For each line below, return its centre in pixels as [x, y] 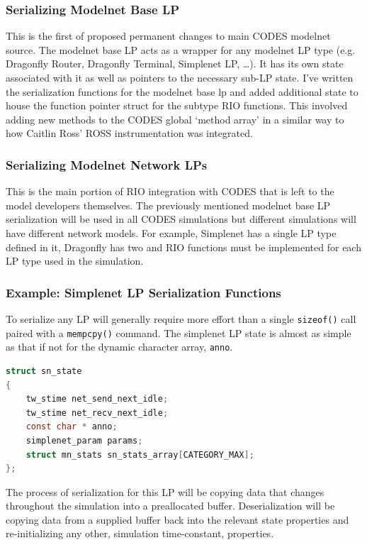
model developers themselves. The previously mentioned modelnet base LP [168, 205]
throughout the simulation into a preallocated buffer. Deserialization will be [170, 506]
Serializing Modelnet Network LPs [107, 164]
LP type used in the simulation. [75, 261]
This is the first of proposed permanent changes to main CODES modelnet [168, 36]
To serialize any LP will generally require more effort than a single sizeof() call [181, 318]
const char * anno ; [72, 427]
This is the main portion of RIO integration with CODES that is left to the [170, 191]
